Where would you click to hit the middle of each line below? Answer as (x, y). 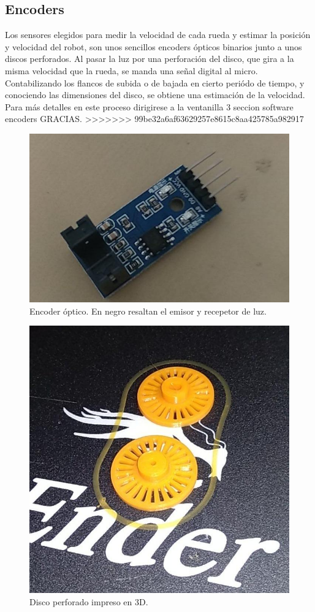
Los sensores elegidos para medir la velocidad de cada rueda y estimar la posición (158, 35)
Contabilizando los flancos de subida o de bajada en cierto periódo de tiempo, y (155, 82)
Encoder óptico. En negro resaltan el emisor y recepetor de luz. (148, 311)
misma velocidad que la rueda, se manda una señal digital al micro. (131, 70)
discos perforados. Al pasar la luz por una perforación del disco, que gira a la (150, 59)
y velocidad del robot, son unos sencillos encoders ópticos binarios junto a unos (154, 46)
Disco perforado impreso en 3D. (89, 601)
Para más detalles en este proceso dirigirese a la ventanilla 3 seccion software (149, 106)
